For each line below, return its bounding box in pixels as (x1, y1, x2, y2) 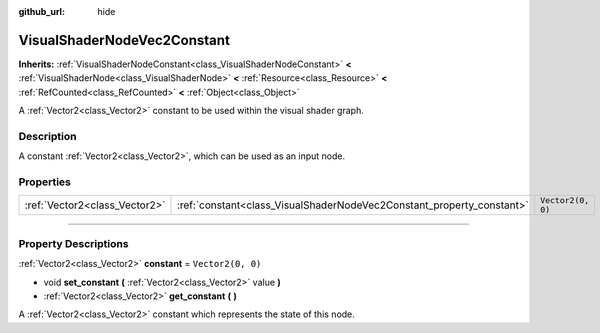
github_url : (18, 6, 65, 17)
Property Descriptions (18, 236, 129, 250)
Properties (18, 175, 72, 189)
